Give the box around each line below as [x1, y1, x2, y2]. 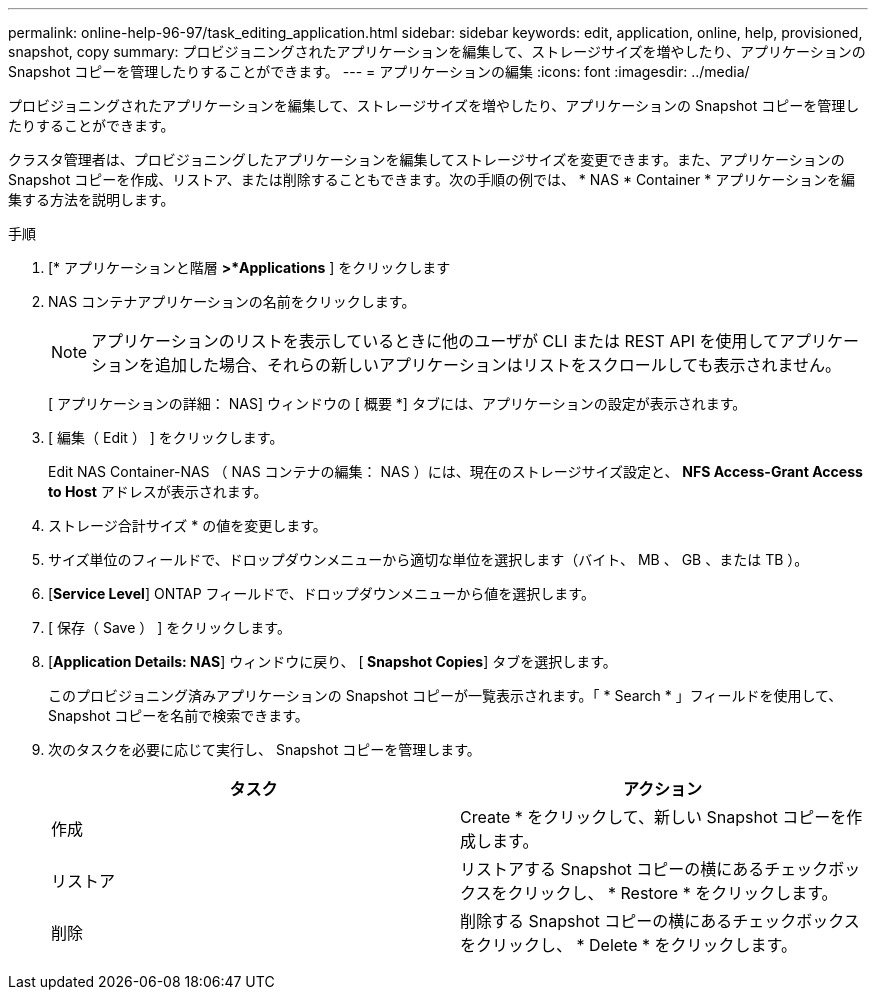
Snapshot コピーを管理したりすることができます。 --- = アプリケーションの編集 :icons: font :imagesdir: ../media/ [8, 63, 750, 80]
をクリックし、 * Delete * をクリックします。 [460, 935, 797, 955]
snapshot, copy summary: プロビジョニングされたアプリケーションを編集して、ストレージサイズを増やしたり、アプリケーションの [8, 43, 866, 60]
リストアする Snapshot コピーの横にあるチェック [460, 859, 829, 879]
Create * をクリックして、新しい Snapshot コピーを [460, 807, 847, 827]
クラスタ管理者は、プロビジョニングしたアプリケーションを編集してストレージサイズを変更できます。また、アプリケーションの [8, 151, 845, 168]
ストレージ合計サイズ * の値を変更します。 [48, 517, 327, 534]
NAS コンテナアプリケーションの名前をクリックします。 [48, 293, 416, 310]
